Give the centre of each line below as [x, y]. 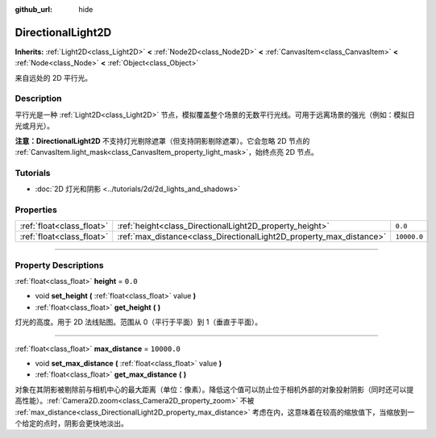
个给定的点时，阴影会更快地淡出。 [71, 423]
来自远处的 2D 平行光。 [54, 77]
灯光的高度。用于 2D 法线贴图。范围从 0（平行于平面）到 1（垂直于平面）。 [138, 322]
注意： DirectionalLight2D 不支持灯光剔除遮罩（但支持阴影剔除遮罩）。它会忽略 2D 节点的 [162, 140]
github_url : [33, 9]
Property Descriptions [59, 265]
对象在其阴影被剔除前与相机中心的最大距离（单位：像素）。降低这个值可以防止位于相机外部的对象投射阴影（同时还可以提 [214, 389]
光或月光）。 [34, 126]
